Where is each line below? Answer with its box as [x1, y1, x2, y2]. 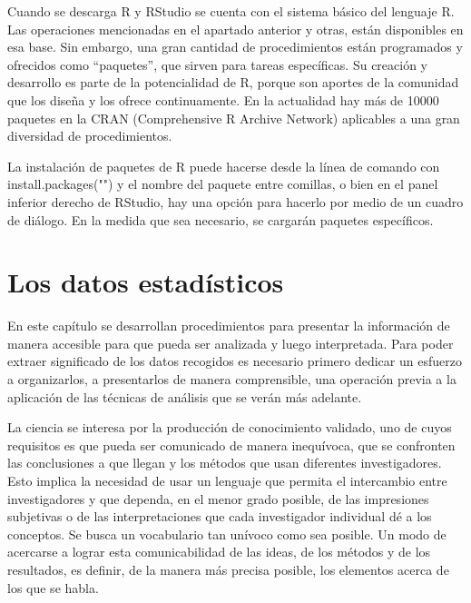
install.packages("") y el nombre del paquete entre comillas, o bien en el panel [7, 174, 438, 193]
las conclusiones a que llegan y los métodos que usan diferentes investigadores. [7, 453, 442, 472]
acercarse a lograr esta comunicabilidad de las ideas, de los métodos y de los [7, 542, 431, 561]
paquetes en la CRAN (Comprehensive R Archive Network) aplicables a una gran [7, 108, 460, 127]
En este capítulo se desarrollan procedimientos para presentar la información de [7, 316, 450, 335]
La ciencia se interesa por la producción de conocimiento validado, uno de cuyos [7, 418, 452, 437]
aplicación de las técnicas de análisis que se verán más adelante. [7, 387, 362, 406]
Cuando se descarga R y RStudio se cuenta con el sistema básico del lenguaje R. [7, 2, 455, 20]
